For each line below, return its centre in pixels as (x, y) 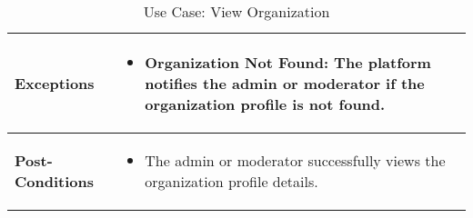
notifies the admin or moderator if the (285, 83)
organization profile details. (231, 181)
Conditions (54, 181)
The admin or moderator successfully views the (295, 160)
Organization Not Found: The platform (288, 62)
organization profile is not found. (265, 104)
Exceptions (55, 83)
